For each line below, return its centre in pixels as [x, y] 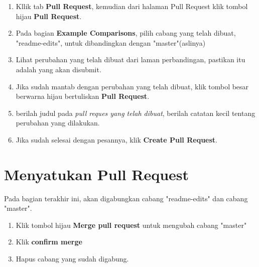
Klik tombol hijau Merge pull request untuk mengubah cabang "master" [131, 225]
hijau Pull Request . [49, 16]
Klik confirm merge [49, 242]
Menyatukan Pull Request [97, 174]
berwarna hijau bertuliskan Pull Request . [83, 96]
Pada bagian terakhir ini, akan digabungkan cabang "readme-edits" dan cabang [126, 198]
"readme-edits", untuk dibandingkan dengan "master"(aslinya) [111, 42]
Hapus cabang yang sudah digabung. [72, 259]
